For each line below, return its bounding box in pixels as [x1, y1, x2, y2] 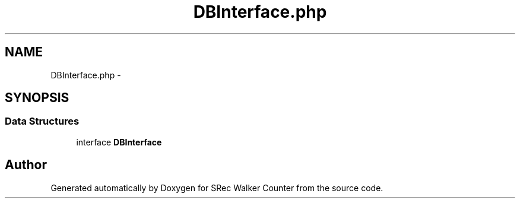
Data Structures [5, 115, 80, 128]
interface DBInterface [76, 137, 162, 147]
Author [5, 157, 47, 173]
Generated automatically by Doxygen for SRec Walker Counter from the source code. [50, 182, 383, 193]
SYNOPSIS [5, 90, 69, 106]
